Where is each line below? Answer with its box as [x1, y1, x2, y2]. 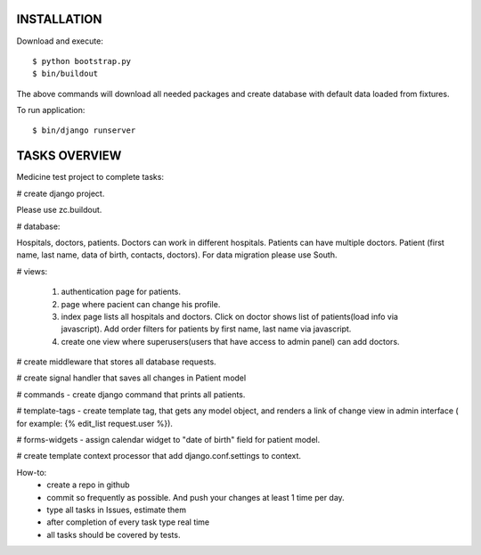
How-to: [16, 467, 47, 477]
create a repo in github [46, 479, 130, 490]
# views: [16, 265, 48, 276]
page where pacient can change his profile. [61, 298, 221, 309]
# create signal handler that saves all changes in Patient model [16, 372, 247, 383]
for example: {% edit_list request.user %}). [16, 418, 174, 428]
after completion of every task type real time [46, 517, 210, 527]
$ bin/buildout [32, 69, 99, 79]
